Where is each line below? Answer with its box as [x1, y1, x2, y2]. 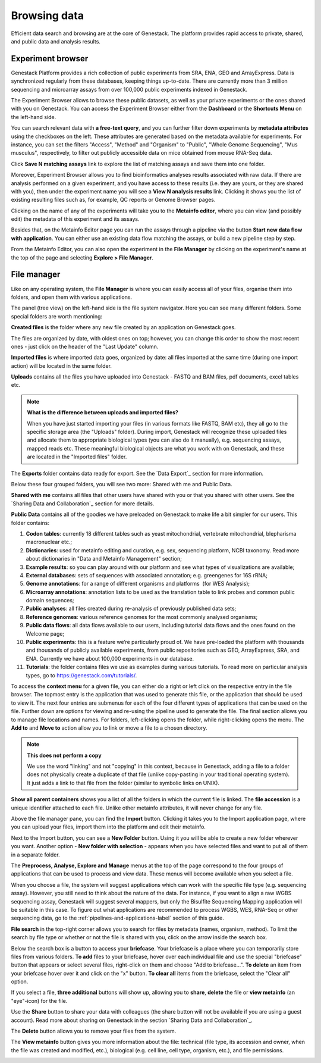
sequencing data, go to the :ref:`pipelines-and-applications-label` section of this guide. [11, 914, 224, 922]
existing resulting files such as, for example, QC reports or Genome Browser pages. [11, 196, 216, 204]
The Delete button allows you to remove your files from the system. [11, 1027, 177, 1035]
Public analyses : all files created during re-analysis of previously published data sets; [26, 605, 237, 612]
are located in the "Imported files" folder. [27, 453, 127, 461]
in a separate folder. [11, 851, 60, 858]
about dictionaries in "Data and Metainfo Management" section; [26, 555, 182, 562]
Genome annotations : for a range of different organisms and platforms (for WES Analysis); [26, 580, 250, 587]
